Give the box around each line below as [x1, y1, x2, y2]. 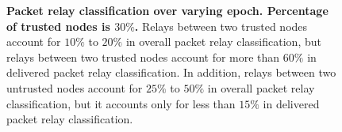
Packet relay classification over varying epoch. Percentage [6, 2, 329, 18]
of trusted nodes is [6, 17, 110, 34]
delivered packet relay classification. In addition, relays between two [6, 64, 336, 81]
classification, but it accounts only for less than [6, 95, 236, 111]
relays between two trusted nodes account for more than [6, 48, 280, 65]
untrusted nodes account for [6, 79, 143, 96]
